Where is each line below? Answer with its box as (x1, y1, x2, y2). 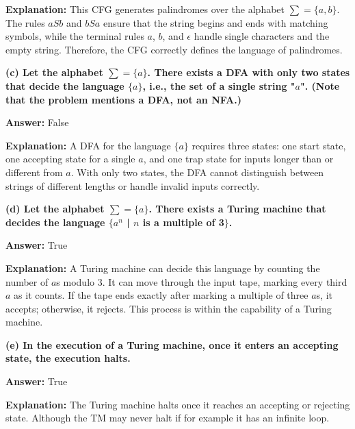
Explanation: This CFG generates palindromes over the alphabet (5, 2, 285, 16)
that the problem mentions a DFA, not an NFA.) (5, 92, 241, 106)
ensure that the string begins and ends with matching (103, 15, 328, 29)
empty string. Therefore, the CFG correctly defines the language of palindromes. (5, 42, 343, 56)
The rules (5, 15, 45, 29)
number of (5, 274, 49, 289)
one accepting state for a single (5, 151, 135, 166)
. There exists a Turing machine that (148, 201, 326, 216)
